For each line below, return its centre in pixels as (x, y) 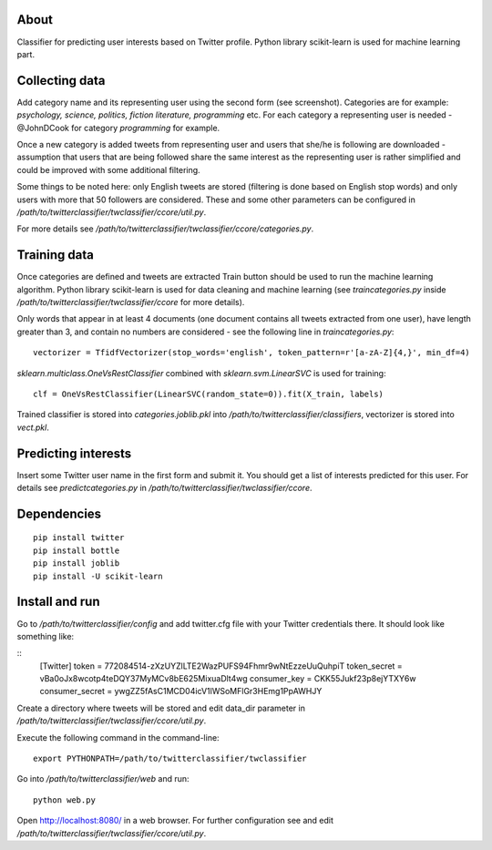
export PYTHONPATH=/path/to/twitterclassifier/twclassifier (170, 759)
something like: (46, 636)
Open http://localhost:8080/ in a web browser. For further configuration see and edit (175, 821)
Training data (56, 255)
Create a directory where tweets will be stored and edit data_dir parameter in (161, 708)
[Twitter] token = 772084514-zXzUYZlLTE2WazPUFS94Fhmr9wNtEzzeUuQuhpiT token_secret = (221, 666)
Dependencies (59, 513)
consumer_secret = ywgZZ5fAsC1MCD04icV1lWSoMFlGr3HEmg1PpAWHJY (181, 691)
